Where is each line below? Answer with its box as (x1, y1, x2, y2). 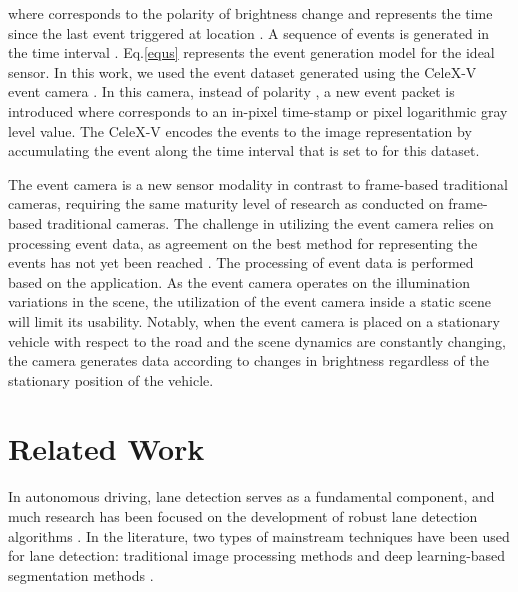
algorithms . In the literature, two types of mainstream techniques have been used (8, 525, 510, 546)
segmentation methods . (8, 564, 154, 585)
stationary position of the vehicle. (8, 369, 214, 390)
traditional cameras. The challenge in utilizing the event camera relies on (46, 212, 494, 233)
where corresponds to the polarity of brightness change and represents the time (8, 3, 493, 23)
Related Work (8, 428, 205, 469)
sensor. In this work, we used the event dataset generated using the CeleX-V (8, 61, 477, 82)
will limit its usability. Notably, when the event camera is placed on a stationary (8, 310, 500, 331)
